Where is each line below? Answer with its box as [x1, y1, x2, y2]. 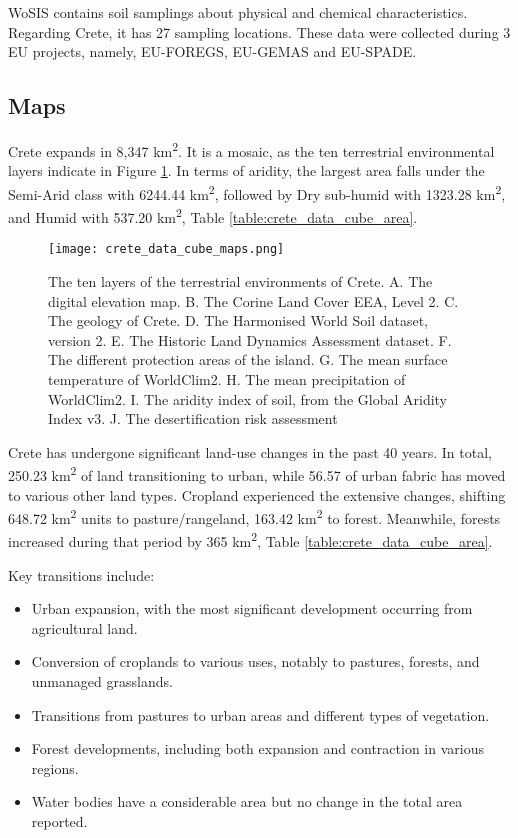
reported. [31, 811, 88, 832]
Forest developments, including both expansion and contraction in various [31, 738, 484, 759]
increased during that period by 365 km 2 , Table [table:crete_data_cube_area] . [8, 528, 493, 552]
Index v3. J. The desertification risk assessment [48, 408, 338, 429]
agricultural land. [31, 617, 138, 638]
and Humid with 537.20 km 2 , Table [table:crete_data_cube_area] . [8, 204, 418, 227]
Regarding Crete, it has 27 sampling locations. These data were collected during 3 [8, 21, 511, 42]
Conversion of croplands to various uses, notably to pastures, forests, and [31, 651, 480, 672]
